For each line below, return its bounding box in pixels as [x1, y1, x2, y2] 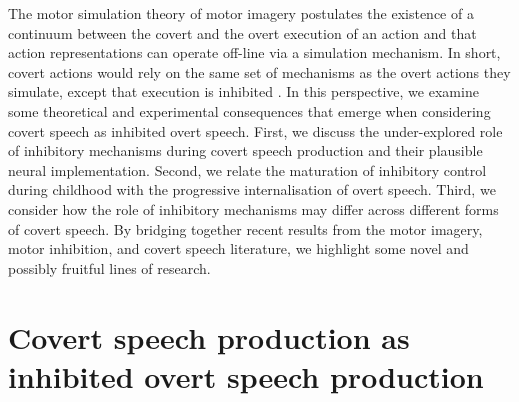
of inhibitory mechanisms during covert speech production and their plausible [8, 140, 483, 161]
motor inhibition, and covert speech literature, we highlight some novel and [8, 238, 469, 259]
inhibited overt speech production [8, 355, 484, 396]
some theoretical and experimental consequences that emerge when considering [8, 100, 491, 121]
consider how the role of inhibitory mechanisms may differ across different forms [8, 198, 499, 219]
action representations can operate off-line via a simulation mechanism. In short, [8, 42, 501, 63]
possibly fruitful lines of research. [8, 257, 211, 278]
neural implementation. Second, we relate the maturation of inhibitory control [8, 159, 487, 180]
